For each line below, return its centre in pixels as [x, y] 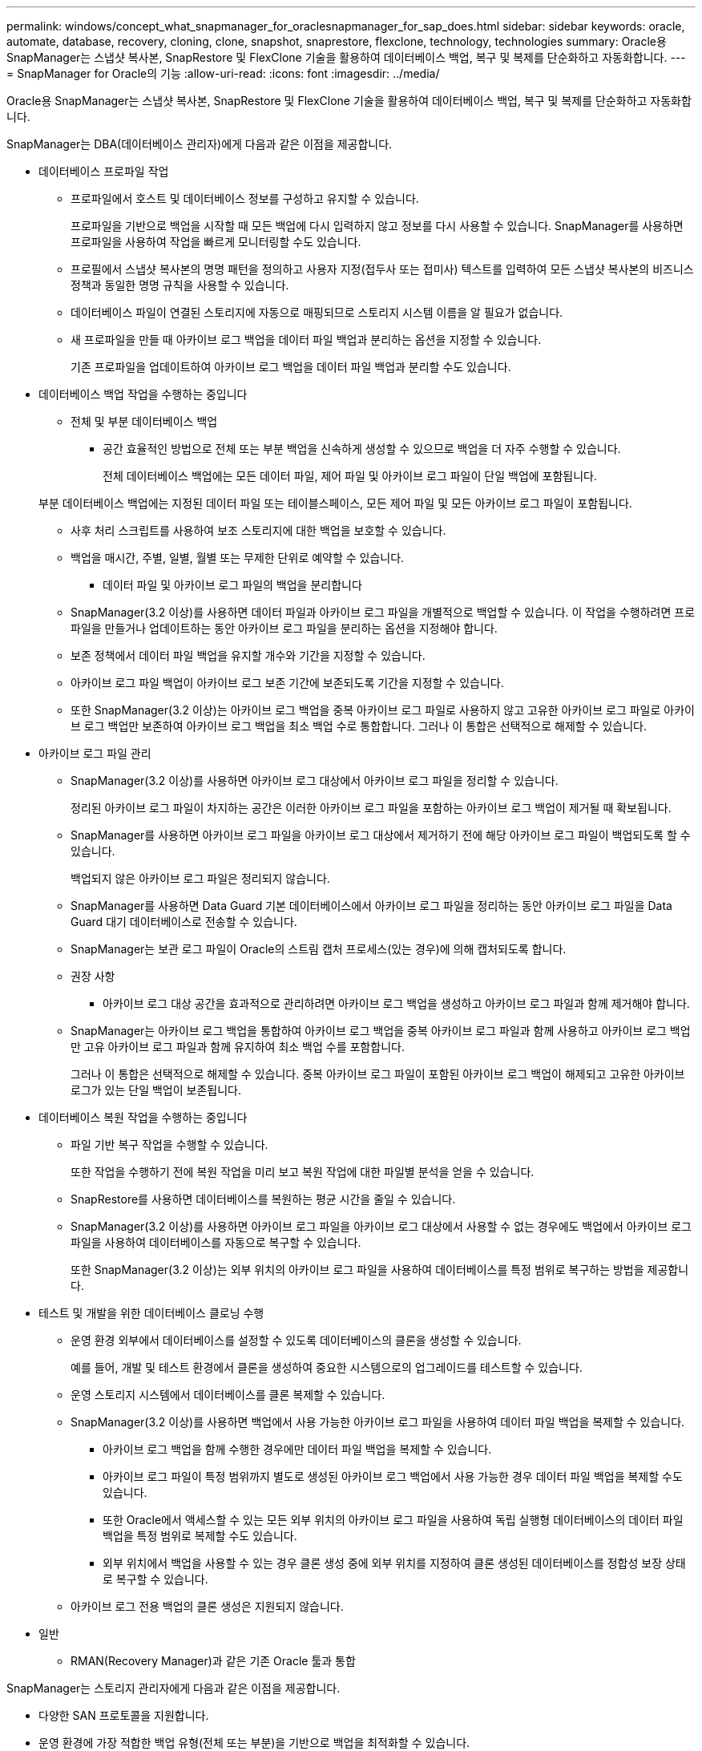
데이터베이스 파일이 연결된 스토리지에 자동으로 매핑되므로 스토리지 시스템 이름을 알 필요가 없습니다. [317, 312]
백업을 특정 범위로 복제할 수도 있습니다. [200, 1536]
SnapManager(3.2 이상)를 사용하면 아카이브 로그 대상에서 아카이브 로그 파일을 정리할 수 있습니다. [315, 780]
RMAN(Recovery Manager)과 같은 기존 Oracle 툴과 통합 [213, 1661]
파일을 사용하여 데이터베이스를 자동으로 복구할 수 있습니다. [216, 1242]
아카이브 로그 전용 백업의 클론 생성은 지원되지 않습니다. [207, 1606]
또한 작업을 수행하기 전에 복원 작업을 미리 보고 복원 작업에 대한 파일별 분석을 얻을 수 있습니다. [303, 1172]
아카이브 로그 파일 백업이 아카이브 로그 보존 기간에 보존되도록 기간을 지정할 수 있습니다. [287, 683]
